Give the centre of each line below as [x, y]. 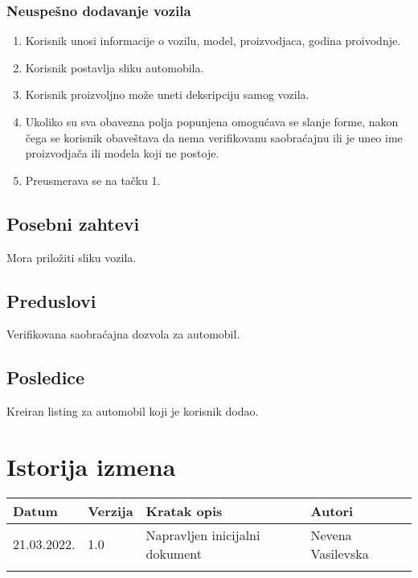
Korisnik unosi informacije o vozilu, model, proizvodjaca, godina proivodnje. [213, 41]
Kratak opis [184, 510]
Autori [332, 510]
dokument [174, 553]
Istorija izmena [91, 466]
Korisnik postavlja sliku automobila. [115, 67]
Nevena [331, 535]
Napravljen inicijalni [203, 535]
